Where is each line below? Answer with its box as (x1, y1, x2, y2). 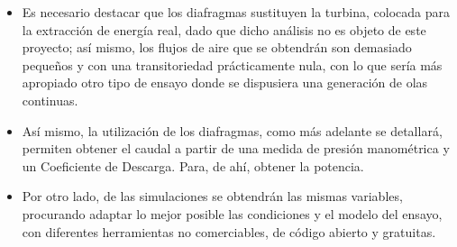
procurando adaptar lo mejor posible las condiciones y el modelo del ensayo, (22, 204, 443, 223)
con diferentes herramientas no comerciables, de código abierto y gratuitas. (22, 222, 436, 241)
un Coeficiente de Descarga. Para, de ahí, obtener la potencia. (22, 156, 364, 175)
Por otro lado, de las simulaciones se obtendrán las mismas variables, (22, 187, 403, 206)
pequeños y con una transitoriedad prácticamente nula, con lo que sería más (22, 55, 443, 74)
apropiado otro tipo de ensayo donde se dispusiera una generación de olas (22, 73, 428, 92)
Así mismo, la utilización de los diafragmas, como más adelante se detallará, (22, 121, 443, 140)
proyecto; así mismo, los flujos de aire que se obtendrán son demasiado (22, 38, 412, 57)
